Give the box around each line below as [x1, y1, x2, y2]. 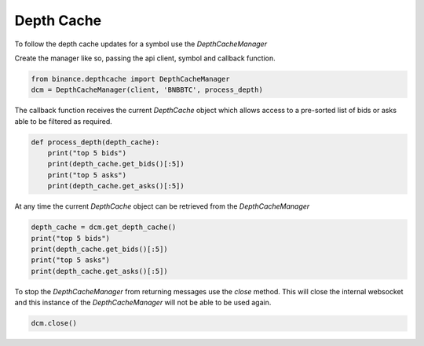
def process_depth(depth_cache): [31, 137, 160, 147]
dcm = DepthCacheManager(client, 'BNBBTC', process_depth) [31, 86, 263, 94]
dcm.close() [31, 319, 78, 328]
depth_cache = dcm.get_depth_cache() [31, 223, 177, 231]
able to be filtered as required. [14, 116, 113, 126]
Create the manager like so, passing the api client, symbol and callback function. [14, 53, 276, 63]
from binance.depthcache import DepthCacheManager [31, 75, 231, 83]
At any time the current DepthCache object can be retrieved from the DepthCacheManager [14, 202, 310, 211]
